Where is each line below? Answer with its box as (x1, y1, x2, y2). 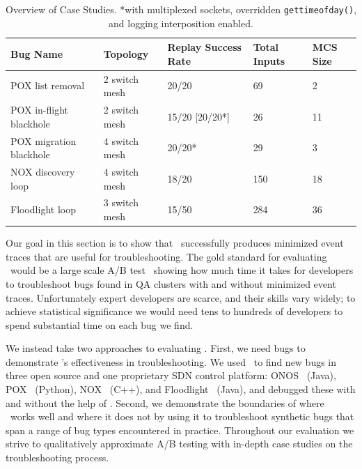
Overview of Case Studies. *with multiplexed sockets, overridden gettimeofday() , (6, 2, 356, 16)
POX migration (10, 133, 77, 148)
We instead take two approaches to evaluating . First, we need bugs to (6, 341, 306, 355)
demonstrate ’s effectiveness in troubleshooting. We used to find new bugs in (6, 354, 337, 369)
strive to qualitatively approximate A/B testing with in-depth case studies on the (6, 436, 353, 451)
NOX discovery (10, 164, 75, 178)
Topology (103, 47, 149, 61)
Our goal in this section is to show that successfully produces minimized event (6, 236, 344, 250)
